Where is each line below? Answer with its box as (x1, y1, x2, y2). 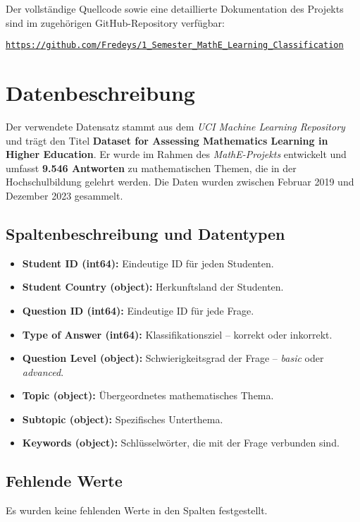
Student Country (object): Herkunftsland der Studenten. (22, 279, 284, 294)
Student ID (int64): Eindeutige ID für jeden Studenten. (22, 255, 274, 270)
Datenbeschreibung (6, 78, 195, 107)
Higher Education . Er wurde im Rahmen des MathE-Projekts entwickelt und (6, 147, 347, 162)
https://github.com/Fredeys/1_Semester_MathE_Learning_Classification (6, 40, 344, 51)
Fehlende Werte (6, 470, 123, 492)
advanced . (22, 364, 64, 379)
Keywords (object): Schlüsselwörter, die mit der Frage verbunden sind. (22, 435, 340, 450)
